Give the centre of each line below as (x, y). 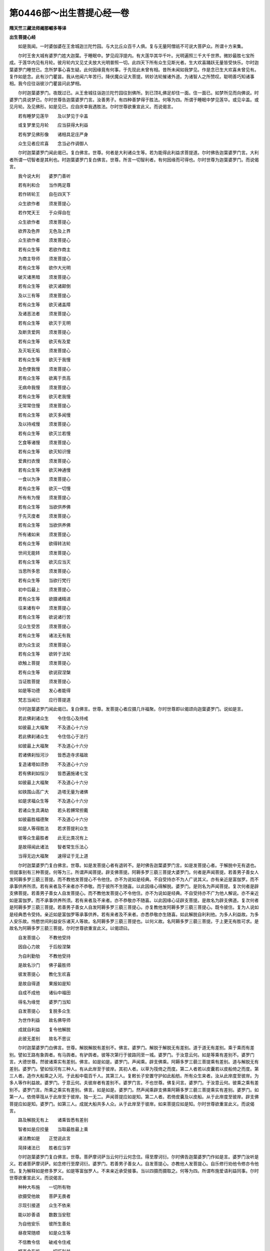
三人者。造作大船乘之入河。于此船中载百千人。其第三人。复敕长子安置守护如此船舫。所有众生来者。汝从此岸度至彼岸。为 (134, 1076)
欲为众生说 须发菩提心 (44, 645)
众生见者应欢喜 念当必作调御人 (53, 144)
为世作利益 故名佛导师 (44, 1020)
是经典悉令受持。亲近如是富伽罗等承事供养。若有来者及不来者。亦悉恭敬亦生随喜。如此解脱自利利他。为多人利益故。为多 (134, 914)
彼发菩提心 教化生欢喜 (44, 974)
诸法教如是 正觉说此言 (44, 1138)
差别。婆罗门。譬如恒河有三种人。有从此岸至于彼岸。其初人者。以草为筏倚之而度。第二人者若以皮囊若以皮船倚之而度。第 (134, 1069)
